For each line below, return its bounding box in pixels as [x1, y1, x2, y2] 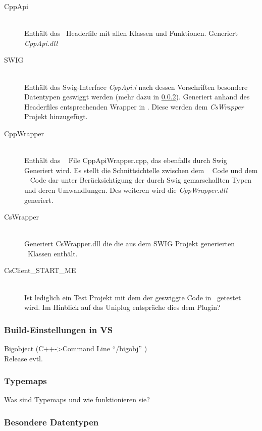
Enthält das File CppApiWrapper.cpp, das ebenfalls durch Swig [24, 155, 227, 166]
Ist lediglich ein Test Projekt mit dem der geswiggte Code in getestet [24, 292, 241, 302]
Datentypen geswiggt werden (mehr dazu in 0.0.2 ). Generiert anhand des [24, 91, 250, 102]
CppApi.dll [24, 37, 58, 48]
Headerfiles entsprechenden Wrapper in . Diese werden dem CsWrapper [24, 101, 244, 112]
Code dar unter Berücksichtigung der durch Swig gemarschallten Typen [30, 175, 252, 185]
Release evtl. [4, 353, 43, 363]
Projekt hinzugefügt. [24, 111, 88, 122]
